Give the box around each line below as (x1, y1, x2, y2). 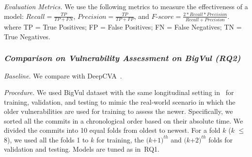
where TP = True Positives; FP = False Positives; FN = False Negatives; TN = (4, 21, 242, 31)
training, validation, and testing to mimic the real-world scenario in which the (4, 96, 236, 107)
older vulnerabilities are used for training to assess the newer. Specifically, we (4, 106, 233, 116)
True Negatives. (4, 31, 50, 41)
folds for (208, 134, 233, 144)
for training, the (96, 134, 144, 144)
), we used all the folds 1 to (7, 134, 89, 144)
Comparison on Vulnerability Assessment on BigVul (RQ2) (4, 52, 241, 64)
